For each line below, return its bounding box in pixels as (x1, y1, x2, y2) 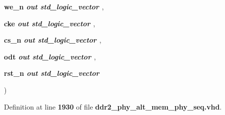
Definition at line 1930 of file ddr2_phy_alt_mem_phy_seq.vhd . (4, 101, 222, 112)
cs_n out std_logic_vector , (4, 35, 102, 45)
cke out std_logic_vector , (4, 18, 95, 28)
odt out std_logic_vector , (4, 51, 96, 61)
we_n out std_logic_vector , (4, 1, 104, 11)
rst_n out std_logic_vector (4, 68, 100, 78)
